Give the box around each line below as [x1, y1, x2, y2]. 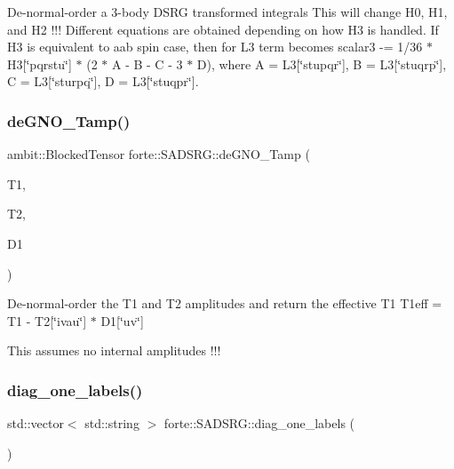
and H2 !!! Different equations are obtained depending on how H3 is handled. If [7, 20, 439, 38]
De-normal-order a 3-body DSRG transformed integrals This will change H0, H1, [7, 3, 448, 20]
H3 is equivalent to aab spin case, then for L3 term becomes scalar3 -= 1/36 [7, 37, 423, 56]
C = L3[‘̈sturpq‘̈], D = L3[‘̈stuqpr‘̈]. [7, 72, 199, 91]
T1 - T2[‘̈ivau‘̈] [7, 311, 87, 330]
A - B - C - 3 [111, 54, 183, 73]
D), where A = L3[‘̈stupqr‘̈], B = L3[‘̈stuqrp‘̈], [196, 54, 447, 73]
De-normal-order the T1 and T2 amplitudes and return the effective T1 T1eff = [7, 294, 442, 313]
